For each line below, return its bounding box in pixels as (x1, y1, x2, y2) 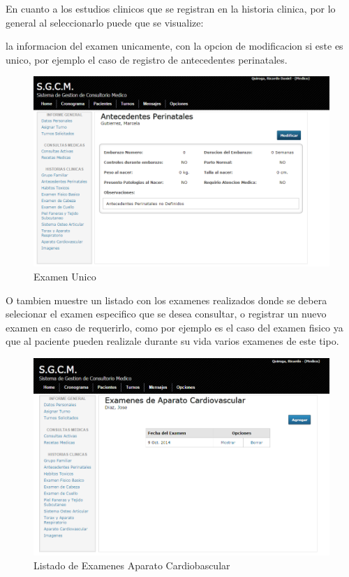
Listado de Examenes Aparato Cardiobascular (34, 557, 230, 572)
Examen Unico (34, 269, 96, 283)
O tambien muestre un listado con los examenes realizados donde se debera (6, 292, 327, 307)
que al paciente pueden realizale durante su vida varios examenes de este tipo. (6, 334, 339, 348)
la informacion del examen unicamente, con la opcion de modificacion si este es (6, 38, 343, 53)
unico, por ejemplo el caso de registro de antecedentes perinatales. (6, 52, 288, 66)
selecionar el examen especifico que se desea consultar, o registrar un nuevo (6, 306, 327, 321)
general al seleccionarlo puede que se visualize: (6, 15, 204, 29)
